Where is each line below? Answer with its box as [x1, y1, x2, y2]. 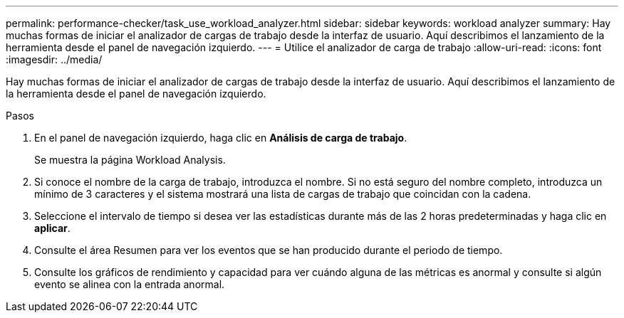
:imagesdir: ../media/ [6, 53, 103, 65]
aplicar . [34, 222, 71, 234]
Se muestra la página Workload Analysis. [34, 154, 226, 166]
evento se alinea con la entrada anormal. [34, 278, 225, 290]
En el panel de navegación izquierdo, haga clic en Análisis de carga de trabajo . [34, 132, 407, 144]
